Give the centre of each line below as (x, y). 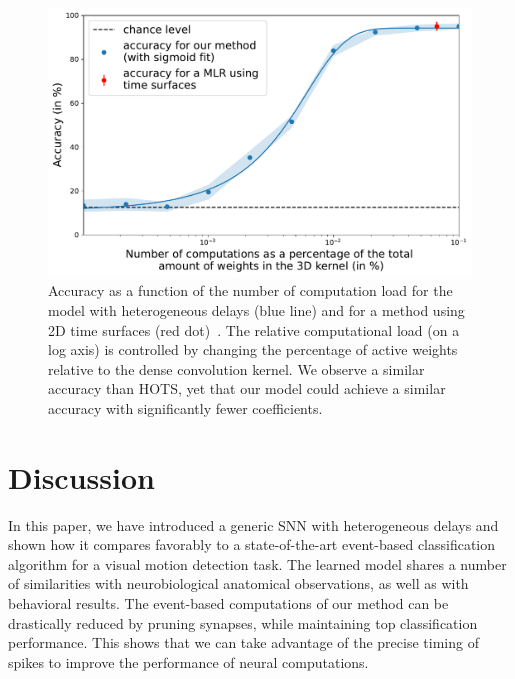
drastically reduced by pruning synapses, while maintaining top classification (243, 622)
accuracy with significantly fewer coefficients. (185, 407)
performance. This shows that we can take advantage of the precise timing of (243, 642)
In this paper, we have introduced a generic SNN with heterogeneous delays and (253, 524)
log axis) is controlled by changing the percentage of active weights (253, 349)
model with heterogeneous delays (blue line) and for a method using (256, 309)
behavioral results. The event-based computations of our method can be (228, 602)
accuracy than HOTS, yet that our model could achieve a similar (247, 388)
